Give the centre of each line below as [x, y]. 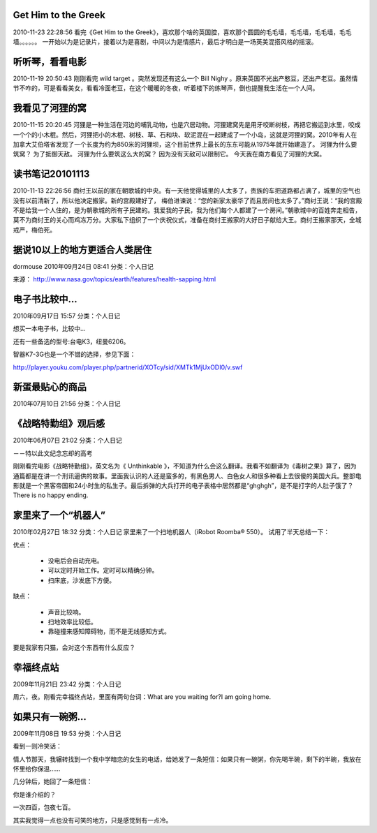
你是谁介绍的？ [34, 794]
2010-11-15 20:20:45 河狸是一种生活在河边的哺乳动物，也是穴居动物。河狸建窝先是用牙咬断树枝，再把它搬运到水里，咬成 [187, 125]
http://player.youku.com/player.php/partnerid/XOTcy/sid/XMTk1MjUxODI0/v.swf [128, 367]
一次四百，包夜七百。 [44, 807]
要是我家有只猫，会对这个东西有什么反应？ [74, 647]
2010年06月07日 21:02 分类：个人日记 [67, 441]
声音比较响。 [66, 612]
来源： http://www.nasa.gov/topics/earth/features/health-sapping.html [114, 279]
